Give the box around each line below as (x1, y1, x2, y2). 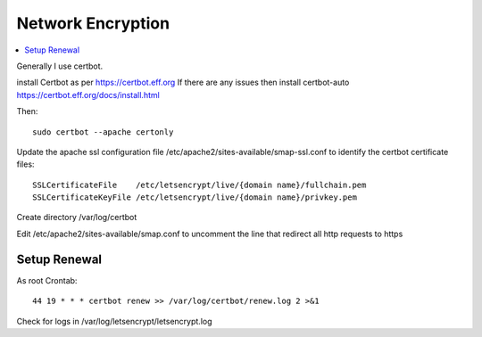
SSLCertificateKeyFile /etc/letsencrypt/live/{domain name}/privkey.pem (32, 193, 357, 202)
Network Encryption (16, 13, 170, 33)
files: (16, 159, 35, 169)
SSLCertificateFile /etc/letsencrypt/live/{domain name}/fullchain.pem (32, 179, 367, 190)
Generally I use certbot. (16, 61, 104, 71)
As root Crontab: (16, 275, 78, 285)
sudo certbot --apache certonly (32, 127, 174, 137)
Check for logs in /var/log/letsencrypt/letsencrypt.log (16, 316, 213, 326)
